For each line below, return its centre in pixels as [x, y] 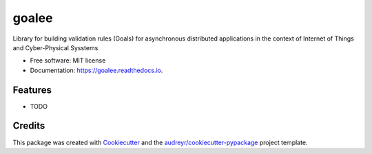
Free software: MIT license [68, 60]
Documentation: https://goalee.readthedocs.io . [96, 70]
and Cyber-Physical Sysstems [55, 47]
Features [32, 90]
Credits [29, 126]
